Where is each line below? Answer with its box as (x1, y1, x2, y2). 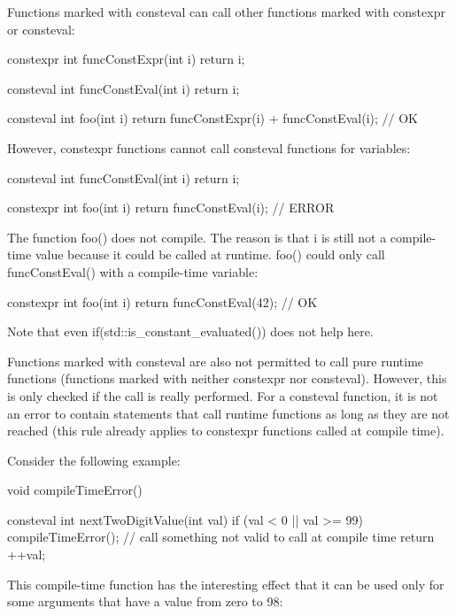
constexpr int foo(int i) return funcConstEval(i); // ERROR (7, 198, 335, 217)
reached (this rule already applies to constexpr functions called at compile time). (7, 421, 444, 440)
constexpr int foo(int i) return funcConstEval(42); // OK (7, 292, 318, 311)
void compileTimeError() (7, 481, 143, 499)
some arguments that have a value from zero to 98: (7, 592, 283, 611)
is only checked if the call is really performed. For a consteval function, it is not (7, 386, 438, 404)
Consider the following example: (7, 450, 181, 469)
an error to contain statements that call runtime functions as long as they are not (7, 404, 450, 422)
